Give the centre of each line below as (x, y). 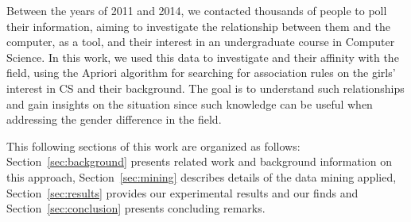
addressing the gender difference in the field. (114, 119)
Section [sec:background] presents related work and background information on (200, 161)
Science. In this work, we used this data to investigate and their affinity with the (203, 57)
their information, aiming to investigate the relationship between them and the (198, 26)
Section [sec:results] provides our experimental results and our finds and (182, 192)
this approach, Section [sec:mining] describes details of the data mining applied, (202, 176)
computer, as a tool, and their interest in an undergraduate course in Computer (201, 42)
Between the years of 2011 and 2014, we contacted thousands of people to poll (197, 10)
